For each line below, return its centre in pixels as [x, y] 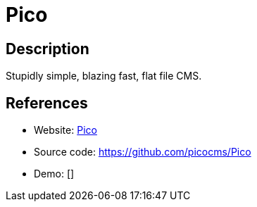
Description [48, 49]
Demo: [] [54, 174]
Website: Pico [65, 130]
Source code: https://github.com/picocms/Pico [143, 152]
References [47, 103]
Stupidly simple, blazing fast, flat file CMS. [104, 76]
